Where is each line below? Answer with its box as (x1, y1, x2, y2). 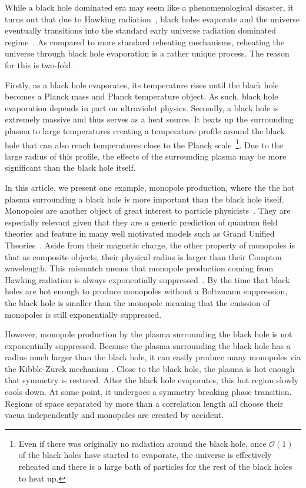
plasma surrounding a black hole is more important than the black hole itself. (5, 192, 284, 205)
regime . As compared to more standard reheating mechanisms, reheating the (5, 35, 284, 48)
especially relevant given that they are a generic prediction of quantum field (5, 215, 278, 228)
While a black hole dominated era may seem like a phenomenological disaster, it (5, 1, 294, 13)
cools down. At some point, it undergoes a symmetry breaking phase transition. (5, 386, 292, 398)
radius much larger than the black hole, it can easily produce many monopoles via (5, 351, 301, 363)
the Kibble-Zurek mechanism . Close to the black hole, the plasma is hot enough (5, 362, 295, 374)
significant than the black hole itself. (5, 161, 136, 174)
